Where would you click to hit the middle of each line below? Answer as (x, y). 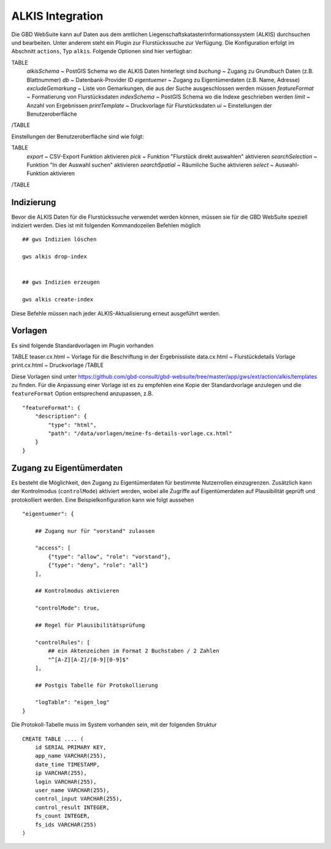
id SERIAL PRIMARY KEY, (70, 748)
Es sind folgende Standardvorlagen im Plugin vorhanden (82, 345)
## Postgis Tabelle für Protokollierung (97, 685)
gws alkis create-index (58, 300)
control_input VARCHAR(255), (78, 799)
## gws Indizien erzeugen (61, 282)
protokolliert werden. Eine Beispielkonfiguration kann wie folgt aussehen (103, 500)
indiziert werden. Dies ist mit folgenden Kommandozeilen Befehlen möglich (106, 225)
